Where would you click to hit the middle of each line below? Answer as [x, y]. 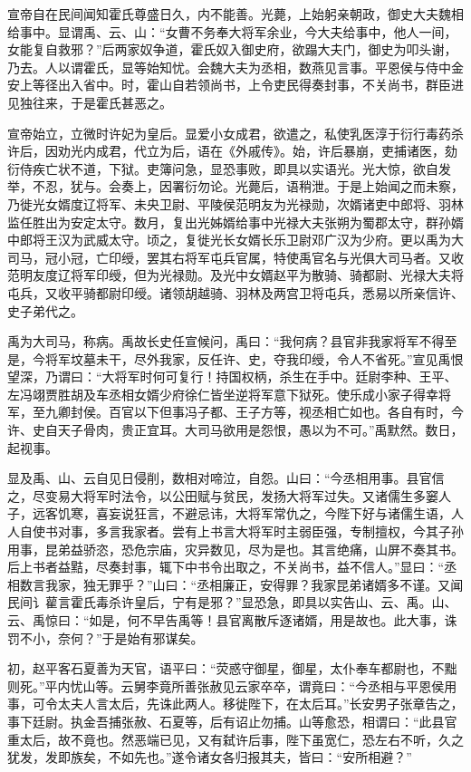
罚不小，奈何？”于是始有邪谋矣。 [106, 637]
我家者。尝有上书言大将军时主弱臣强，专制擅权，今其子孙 [292, 531]
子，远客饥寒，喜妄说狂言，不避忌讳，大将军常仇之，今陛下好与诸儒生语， [229, 513]
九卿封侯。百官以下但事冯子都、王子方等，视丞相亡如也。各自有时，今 [254, 412]
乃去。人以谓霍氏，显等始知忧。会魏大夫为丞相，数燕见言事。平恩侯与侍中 [229, 67]
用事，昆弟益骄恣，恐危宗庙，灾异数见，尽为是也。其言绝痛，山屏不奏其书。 [235, 549]
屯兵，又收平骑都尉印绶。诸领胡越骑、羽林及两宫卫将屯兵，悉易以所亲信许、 [235, 292]
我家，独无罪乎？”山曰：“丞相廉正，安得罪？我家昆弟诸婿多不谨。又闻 [254, 584]
